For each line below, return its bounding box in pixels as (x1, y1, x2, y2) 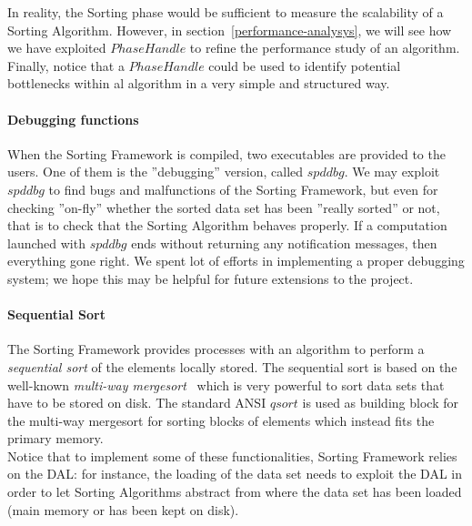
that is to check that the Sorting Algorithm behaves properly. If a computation (7, 216, 447, 235)
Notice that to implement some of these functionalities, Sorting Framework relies (7, 446, 457, 465)
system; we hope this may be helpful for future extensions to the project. (7, 268, 414, 288)
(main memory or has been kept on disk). (7, 500, 239, 519)
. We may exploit (344, 162, 440, 181)
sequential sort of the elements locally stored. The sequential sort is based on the (7, 357, 457, 376)
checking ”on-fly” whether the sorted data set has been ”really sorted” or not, (7, 197, 440, 217)
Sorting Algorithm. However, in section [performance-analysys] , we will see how (7, 20, 452, 39)
